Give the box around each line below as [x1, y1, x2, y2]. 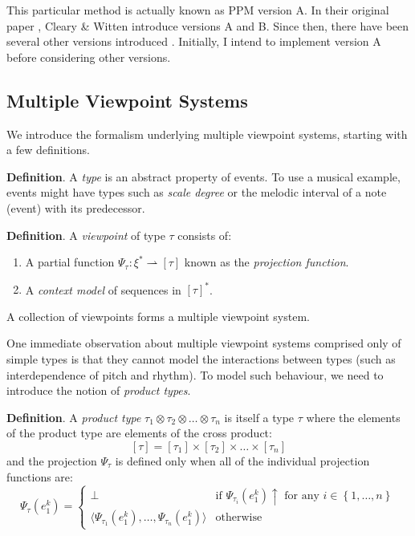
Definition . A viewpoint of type [6, 226, 165, 243]
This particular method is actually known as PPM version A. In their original [6, 2, 389, 18]
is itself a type [224, 408, 295, 425]
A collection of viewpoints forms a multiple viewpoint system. [6, 307, 310, 324]
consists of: [177, 226, 232, 243]
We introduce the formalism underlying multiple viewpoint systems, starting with [6, 125, 408, 142]
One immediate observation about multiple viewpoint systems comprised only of [6, 335, 401, 351]
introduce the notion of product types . [6, 382, 191, 399]
